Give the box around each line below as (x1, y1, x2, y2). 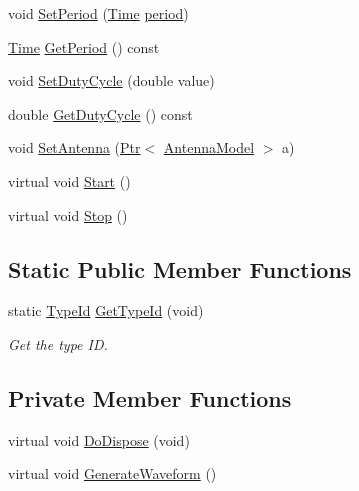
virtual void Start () (8, 170, 131, 191)
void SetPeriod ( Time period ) (8, 3, 189, 23)
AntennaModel (163, 137, 255, 158)
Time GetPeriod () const (8, 36, 160, 57)
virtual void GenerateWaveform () (8, 463, 217, 484)
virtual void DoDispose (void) (8, 429, 190, 450)
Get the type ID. (8, 333, 108, 354)
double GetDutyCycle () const (8, 103, 193, 124)
